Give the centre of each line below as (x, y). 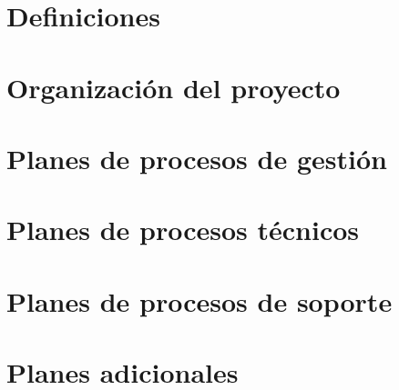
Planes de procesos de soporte (199, 300)
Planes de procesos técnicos (183, 230)
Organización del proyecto (174, 87)
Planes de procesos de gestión (197, 158)
